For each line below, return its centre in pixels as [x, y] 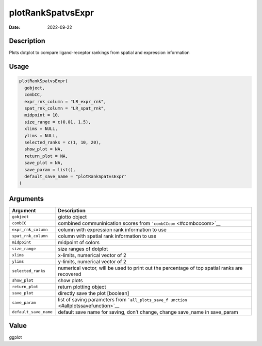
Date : [15, 27]
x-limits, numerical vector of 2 [92, 255]
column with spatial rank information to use [107, 236]
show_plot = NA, [44, 149]
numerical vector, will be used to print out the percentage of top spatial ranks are [150, 268]
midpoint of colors [79, 242]
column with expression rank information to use [112, 230]
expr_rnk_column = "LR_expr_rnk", [65, 101]
